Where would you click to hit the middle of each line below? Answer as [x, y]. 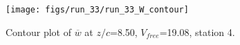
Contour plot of [38, 31]
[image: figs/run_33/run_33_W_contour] [97, 10]
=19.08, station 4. [197, 31]
